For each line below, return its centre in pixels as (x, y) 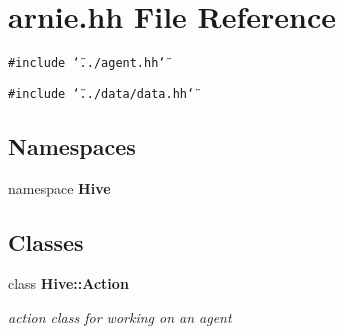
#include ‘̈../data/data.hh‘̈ (101, 93)
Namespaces (72, 145)
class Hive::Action (68, 283)
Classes (46, 241)
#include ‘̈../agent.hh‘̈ (87, 63)
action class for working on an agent (120, 317)
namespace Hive (59, 187)
